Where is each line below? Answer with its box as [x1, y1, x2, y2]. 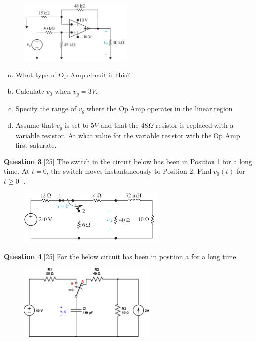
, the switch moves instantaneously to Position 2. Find [46, 166, 212, 176]
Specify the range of [15, 103, 76, 113]
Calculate [15, 86, 44, 96]
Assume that [15, 120, 54, 130]
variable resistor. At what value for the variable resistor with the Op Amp [15, 130, 240, 140]
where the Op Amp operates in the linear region [86, 103, 233, 113]
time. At [4, 166, 30, 176]
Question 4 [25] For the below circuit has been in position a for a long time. [4, 251, 238, 261]
